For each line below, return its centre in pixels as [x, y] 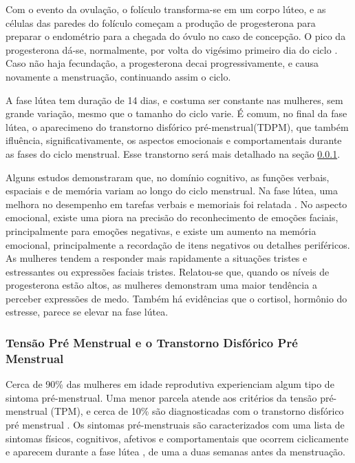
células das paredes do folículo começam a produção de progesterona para [161, 22]
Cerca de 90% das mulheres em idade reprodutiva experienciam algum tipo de [170, 384]
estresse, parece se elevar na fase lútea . [87, 312]
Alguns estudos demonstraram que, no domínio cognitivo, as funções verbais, [168, 177]
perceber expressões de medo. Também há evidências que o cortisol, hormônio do [176, 298]
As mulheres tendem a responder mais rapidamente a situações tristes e [157, 258]
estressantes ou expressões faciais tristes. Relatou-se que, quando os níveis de [168, 271]
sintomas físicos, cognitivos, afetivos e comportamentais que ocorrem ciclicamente [177, 438]
